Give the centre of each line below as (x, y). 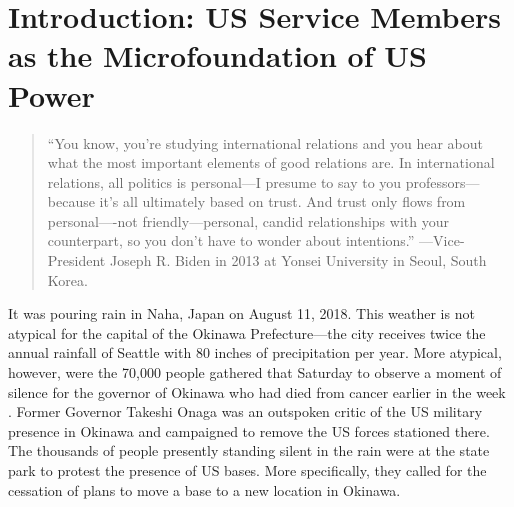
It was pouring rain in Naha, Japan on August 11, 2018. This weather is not (241, 313)
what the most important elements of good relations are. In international (271, 162)
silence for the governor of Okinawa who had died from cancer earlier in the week (257, 391)
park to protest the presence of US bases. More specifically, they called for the (247, 470)
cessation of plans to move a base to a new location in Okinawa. (204, 489)
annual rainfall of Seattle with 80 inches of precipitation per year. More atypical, (255, 352)
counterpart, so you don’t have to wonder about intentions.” (231, 240)
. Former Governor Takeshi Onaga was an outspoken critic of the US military (245, 411)
